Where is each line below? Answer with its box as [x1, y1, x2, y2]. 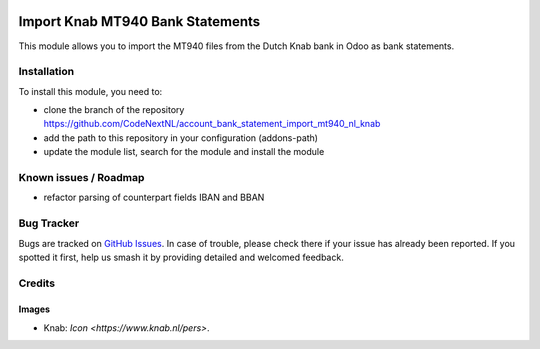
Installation [18, 65, 75, 79]
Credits [18, 276, 55, 290]
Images [18, 303, 50, 315]
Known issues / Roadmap [18, 170, 145, 184]
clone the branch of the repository [43, 104, 185, 116]
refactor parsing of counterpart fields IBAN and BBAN [43, 191, 265, 204]
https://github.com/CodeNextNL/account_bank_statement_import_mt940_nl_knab [43, 118, 381, 130]
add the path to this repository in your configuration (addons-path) [43, 131, 319, 144]
